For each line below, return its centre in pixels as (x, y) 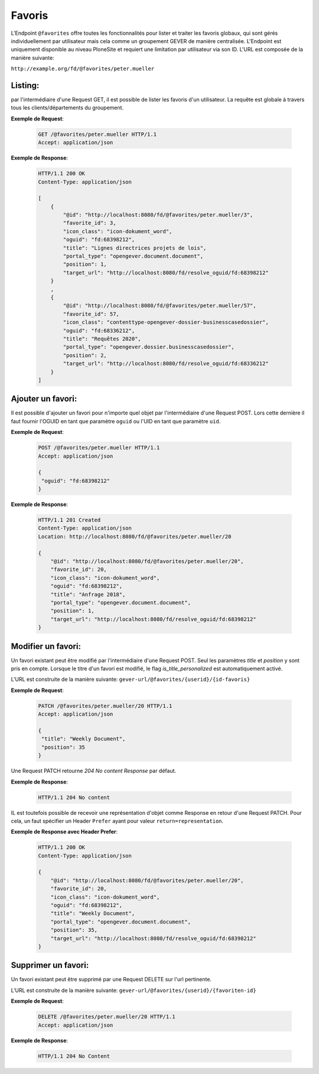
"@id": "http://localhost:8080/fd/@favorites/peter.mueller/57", (159, 306)
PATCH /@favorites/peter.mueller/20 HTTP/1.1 (105, 706)
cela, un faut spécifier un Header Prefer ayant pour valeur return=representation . (117, 821)
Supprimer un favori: (50, 965)
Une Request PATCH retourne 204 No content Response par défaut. (94, 771)
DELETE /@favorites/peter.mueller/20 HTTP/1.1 (107, 1017)
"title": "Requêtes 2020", (102, 339)
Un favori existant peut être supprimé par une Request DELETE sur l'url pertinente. (111, 980)
